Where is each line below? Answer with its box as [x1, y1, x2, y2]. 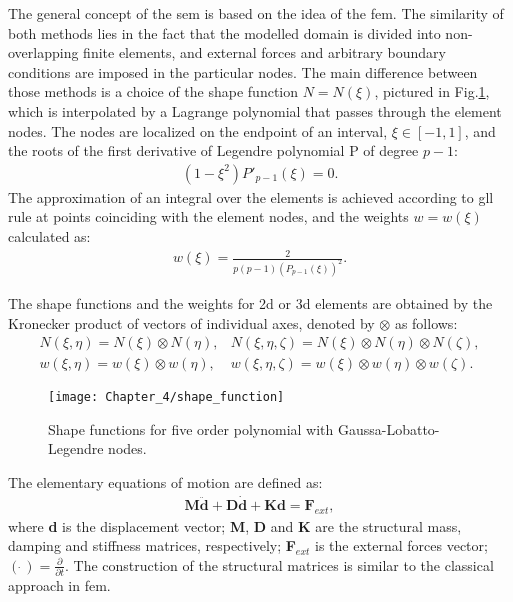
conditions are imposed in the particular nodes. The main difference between [8, 61, 478, 82]
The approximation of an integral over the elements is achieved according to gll [8, 186, 494, 207]
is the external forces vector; [315, 535, 488, 556]
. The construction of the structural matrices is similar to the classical [64, 554, 494, 575]
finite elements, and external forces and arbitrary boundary [83, 42, 446, 63]
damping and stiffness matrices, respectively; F [8, 535, 296, 556]
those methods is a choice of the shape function [8, 81, 299, 102]
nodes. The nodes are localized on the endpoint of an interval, [8, 120, 388, 141]
